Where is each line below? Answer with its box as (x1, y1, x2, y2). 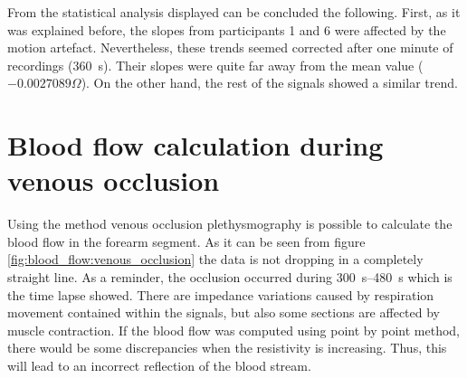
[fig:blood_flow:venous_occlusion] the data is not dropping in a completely (7, 250, 424, 269)
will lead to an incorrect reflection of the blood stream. (7, 356, 311, 375)
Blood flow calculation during (7, 127, 384, 164)
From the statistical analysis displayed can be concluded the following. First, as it (7, 3, 461, 21)
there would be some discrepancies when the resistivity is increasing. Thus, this (7, 338, 447, 357)
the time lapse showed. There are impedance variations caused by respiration (7, 285, 434, 304)
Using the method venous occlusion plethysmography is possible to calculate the (7, 214, 453, 233)
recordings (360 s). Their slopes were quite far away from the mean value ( (7, 55, 424, 74)
